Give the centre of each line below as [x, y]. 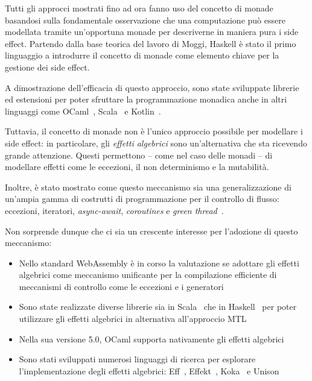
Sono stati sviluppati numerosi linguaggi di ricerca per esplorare [137, 359]
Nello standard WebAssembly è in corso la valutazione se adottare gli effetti [159, 263]
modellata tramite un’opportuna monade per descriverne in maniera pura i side [152, 32]
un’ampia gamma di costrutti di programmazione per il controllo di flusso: [142, 199]
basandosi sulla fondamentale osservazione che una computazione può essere [145, 20]
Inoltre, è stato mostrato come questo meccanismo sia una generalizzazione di [148, 187]
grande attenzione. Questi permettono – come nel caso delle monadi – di [139, 155]
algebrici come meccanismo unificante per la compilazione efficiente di [148, 275]
